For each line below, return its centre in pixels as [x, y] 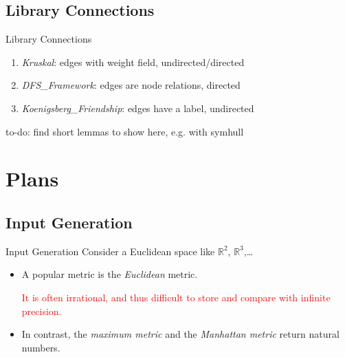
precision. [42, 311]
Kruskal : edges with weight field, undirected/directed [133, 62]
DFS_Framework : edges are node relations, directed [131, 85]
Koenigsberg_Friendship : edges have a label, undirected [138, 108]
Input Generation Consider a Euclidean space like [110, 251]
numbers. [41, 347]
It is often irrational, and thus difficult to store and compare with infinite [176, 297]
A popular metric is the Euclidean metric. [110, 274]
